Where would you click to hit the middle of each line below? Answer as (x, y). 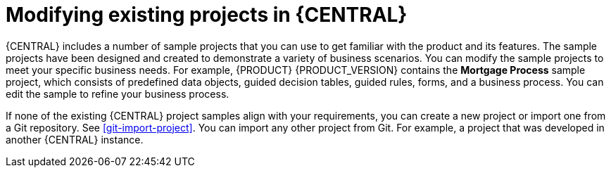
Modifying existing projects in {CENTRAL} (207, 15)
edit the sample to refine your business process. (118, 94)
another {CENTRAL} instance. (75, 139)
